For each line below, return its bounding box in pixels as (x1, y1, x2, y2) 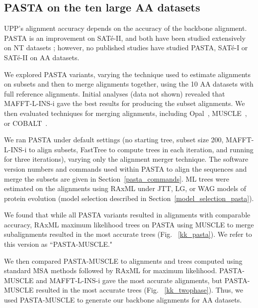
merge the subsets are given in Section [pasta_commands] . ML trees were (4, 173, 230, 184)
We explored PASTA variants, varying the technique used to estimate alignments (4, 69, 251, 79)
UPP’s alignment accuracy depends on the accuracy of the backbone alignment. (4, 23, 247, 33)
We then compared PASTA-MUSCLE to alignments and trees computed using (4, 255, 243, 266)
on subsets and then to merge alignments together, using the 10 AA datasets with (4, 79, 254, 89)
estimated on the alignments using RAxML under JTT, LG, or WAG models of (4, 183, 247, 194)
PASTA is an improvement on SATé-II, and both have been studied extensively (4, 32, 246, 43)
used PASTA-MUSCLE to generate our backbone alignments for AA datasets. (4, 295, 242, 305)
